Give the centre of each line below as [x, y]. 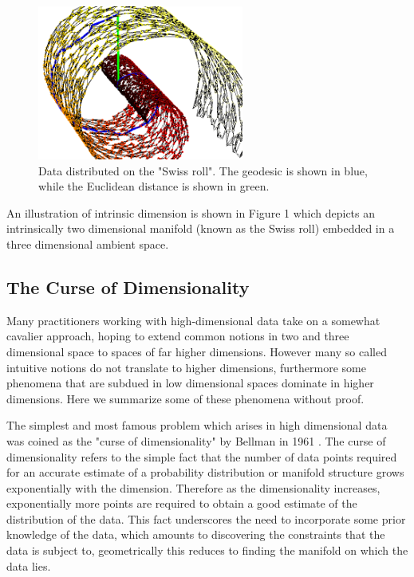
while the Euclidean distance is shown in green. [154, 186]
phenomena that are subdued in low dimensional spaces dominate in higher [190, 383]
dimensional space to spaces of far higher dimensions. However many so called [197, 351]
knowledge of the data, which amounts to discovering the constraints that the [196, 534]
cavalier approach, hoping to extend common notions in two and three [178, 336]
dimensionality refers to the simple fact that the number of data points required [202, 456]
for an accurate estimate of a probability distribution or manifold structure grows [205, 472]
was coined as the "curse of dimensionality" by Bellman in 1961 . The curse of [196, 440]
